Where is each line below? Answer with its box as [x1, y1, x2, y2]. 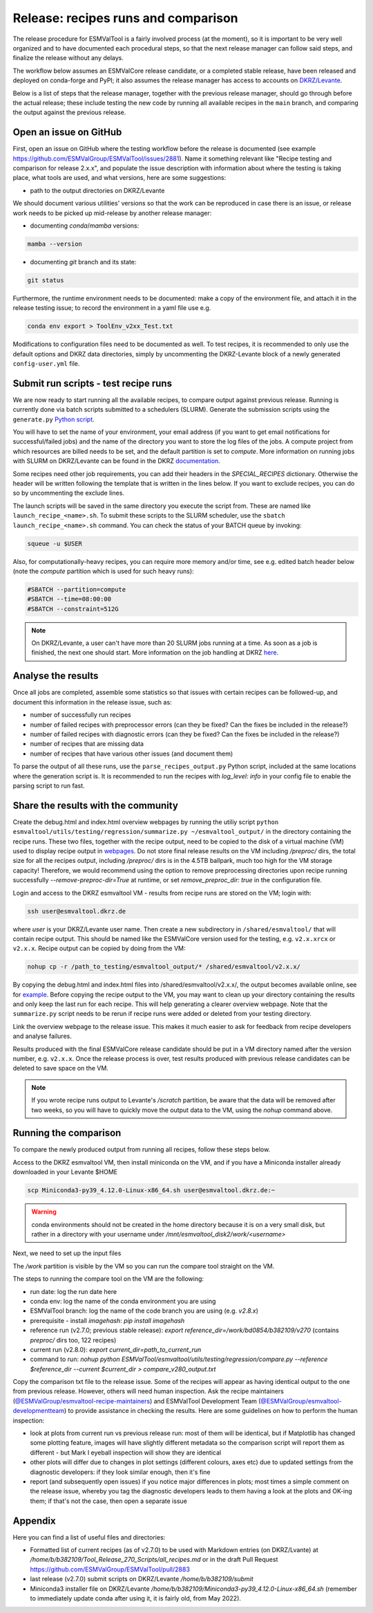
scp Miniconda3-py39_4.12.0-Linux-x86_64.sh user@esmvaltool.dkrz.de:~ [27, 1187, 276, 1194]
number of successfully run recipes [30, 711, 131, 719]
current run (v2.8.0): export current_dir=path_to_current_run [30, 1345, 202, 1354]
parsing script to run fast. [12, 781, 86, 790]
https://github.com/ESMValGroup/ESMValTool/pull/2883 [30, 1565, 190, 1574]
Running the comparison [12, 1127, 122, 1139]
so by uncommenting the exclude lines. [12, 489, 124, 498]
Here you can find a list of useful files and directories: [12, 1533, 166, 1541]
